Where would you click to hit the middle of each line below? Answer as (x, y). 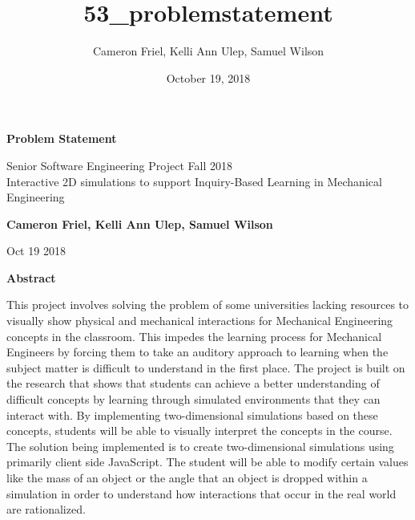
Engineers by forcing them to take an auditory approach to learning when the (197, 352)
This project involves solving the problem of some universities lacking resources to (208, 305)
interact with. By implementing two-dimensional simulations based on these (192, 414)
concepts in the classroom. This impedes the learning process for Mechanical (194, 336)
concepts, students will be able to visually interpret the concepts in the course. (199, 431)
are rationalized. (46, 509)
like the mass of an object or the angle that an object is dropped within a (187, 477)
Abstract (31, 277)
